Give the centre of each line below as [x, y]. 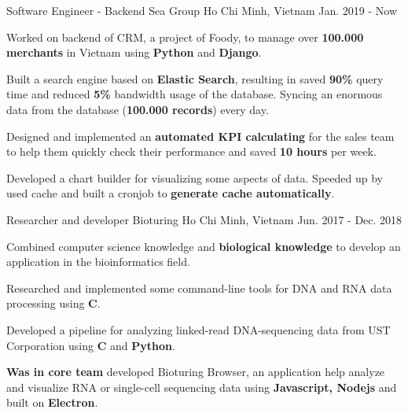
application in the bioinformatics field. [98, 262]
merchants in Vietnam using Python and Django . [134, 52]
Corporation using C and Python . [91, 345]
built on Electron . [52, 402]
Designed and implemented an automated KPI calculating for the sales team [200, 136]
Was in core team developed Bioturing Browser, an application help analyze [196, 372]
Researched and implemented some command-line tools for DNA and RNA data [199, 288]
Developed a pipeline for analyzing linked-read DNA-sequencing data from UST [198, 329]
